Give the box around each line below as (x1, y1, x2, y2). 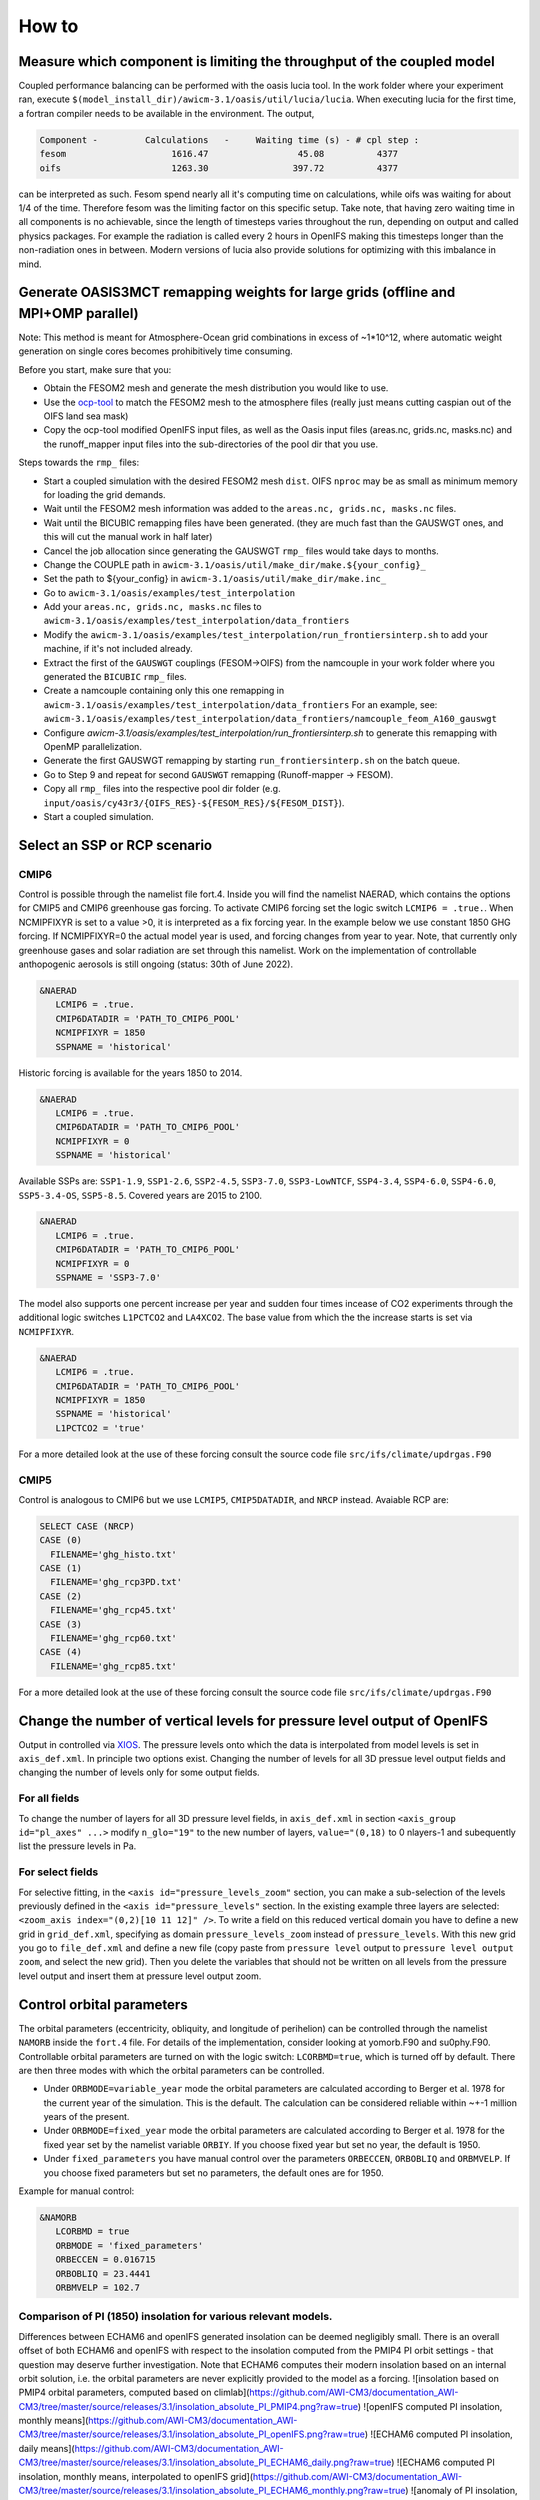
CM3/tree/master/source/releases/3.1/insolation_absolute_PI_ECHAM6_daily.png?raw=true (18, 2456, 392, 2469)
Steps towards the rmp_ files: (18, 456, 140, 469)
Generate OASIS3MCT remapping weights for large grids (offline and (18, 284, 456, 301)
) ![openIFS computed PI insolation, (357, 2400, 503, 2412)
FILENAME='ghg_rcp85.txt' (50, 1660, 177, 1672)
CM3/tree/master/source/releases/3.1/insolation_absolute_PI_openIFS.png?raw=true (18, 2428, 365, 2440)
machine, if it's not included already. (43, 643, 194, 655)
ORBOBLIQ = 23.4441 (55, 2268, 151, 2279)
